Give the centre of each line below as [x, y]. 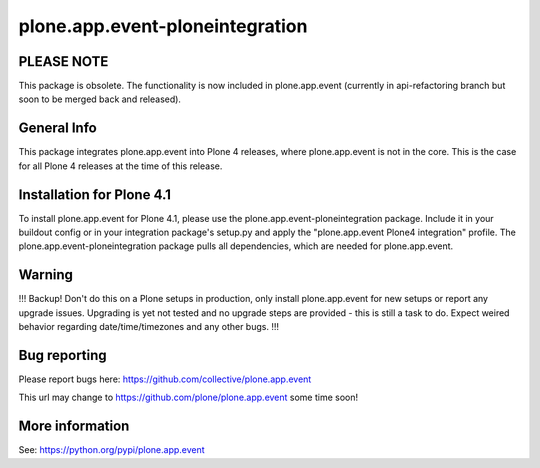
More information [74, 426]
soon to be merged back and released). [100, 99]
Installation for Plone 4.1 [95, 194]
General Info [57, 128]
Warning [46, 275]
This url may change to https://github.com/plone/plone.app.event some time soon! [188, 397]
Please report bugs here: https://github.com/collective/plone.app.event [165, 379]
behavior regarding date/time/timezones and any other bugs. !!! [149, 327]
